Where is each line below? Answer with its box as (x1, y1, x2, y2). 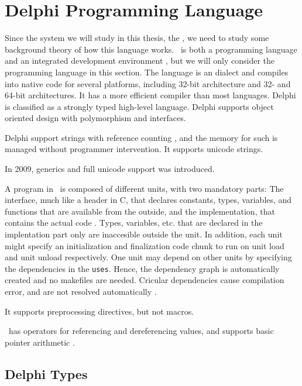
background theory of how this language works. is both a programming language (5, 43, 297, 55)
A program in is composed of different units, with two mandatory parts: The (5, 182, 284, 194)
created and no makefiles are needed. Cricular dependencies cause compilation (5, 274, 284, 286)
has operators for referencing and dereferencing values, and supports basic (8, 325, 274, 337)
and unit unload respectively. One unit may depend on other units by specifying (5, 251, 292, 263)
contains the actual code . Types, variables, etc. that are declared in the (5, 216, 263, 229)
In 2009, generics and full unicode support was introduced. (5, 163, 215, 175)
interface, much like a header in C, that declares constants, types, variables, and (5, 194, 292, 206)
